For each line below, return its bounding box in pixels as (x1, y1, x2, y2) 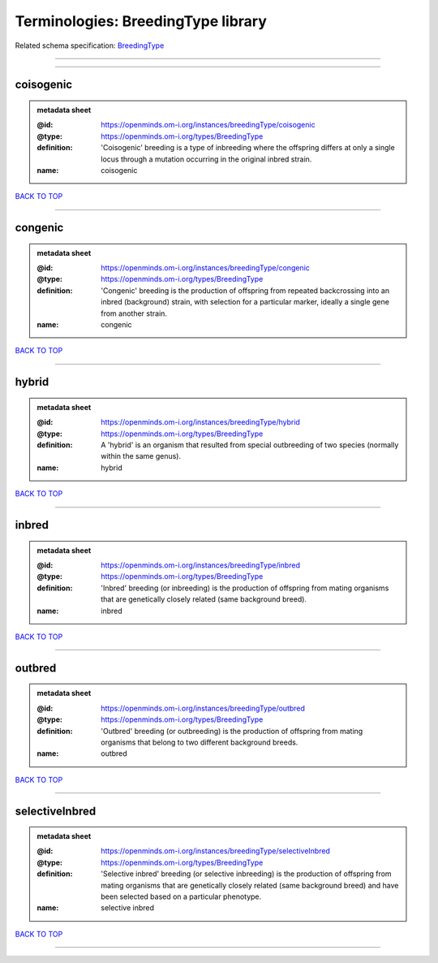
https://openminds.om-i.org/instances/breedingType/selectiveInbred (101, 846, 330, 856)
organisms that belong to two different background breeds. (101, 737, 298, 747)
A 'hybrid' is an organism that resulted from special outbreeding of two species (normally (101, 440, 399, 450)
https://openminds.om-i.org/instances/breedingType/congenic (101, 263, 310, 273)
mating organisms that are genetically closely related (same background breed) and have (101, 880, 399, 890)
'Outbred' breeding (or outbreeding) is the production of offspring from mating (101, 726, 363, 736)
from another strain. (101, 309, 168, 318)
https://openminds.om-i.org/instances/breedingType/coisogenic (101, 120, 316, 130)
